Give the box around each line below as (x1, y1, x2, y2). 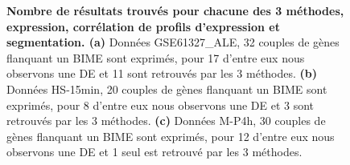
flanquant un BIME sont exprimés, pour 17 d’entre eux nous (6, 49, 305, 66)
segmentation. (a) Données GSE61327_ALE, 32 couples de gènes (6, 34, 340, 50)
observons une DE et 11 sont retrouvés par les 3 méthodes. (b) (6, 65, 318, 82)
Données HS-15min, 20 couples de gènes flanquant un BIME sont (6, 80, 327, 97)
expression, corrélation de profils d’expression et (6, 18, 280, 34)
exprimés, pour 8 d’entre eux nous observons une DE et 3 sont (6, 96, 315, 113)
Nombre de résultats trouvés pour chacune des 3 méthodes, (6, 2, 344, 18)
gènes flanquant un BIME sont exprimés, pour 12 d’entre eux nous (6, 127, 335, 144)
